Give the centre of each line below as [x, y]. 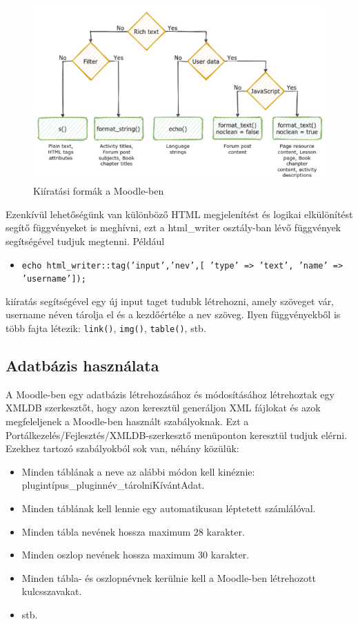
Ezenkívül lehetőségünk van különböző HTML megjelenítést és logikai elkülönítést [179, 214]
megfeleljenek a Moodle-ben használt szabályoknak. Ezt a [127, 421]
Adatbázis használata [82, 365]
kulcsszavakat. [52, 591]
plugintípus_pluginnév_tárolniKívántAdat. [113, 485]
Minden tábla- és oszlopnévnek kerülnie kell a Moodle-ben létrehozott [169, 577]
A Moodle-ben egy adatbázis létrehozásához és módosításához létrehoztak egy [170, 394]
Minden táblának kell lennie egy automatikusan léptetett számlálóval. [169, 508]
